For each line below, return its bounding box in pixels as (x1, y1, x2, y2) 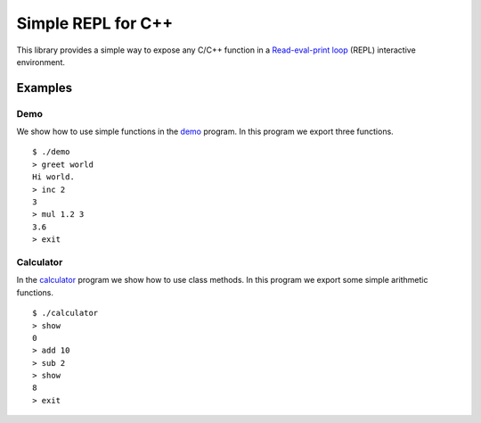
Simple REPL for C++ (16, 13, 174, 33)
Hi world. (32, 172, 75, 182)
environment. (16, 56, 66, 67)
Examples (16, 80, 73, 95)
